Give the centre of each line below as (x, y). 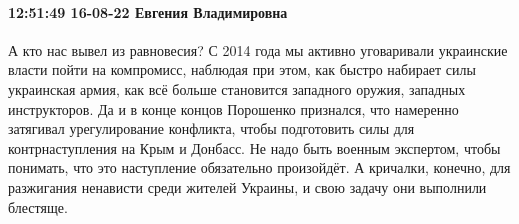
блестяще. (38, 206)
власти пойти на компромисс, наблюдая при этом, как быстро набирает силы (242, 69)
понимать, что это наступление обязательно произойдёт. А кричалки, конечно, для (259, 167)
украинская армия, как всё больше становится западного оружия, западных (237, 88)
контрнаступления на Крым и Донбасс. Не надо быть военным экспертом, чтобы (254, 147)
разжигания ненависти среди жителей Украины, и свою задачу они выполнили (247, 186)
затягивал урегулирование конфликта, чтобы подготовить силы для (211, 128)
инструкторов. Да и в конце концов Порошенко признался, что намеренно (233, 108)
